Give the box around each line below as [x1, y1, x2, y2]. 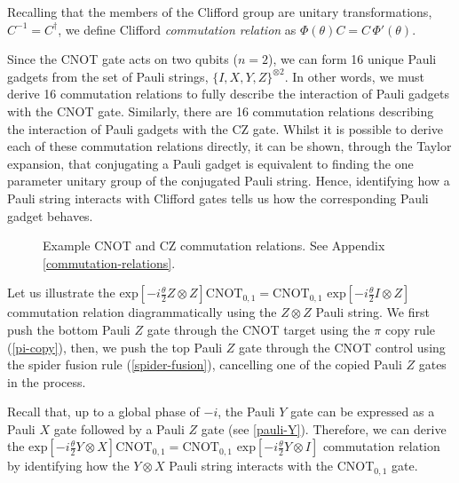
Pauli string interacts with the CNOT [169, 456, 375, 475]
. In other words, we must [284, 67, 424, 85]
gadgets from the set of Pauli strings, [7, 67, 209, 85]
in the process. [7, 372, 86, 391]
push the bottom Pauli [7, 320, 131, 338]
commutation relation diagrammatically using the [7, 303, 277, 321]
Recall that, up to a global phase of [7, 402, 200, 421]
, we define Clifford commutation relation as [58, 20, 297, 38]
